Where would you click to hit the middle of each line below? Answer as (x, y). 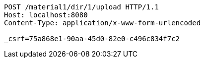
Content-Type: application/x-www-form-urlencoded (102, 23)
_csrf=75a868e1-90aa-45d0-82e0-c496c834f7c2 (92, 39)
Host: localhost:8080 (46, 15)
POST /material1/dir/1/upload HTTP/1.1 (81, 7)
